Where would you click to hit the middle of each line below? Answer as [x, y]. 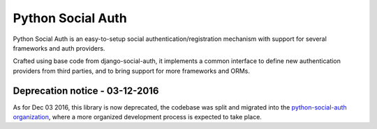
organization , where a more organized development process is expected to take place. [137, 117]
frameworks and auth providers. [59, 48]
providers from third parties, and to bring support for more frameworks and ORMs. [132, 71]
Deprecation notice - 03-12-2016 [86, 91]
